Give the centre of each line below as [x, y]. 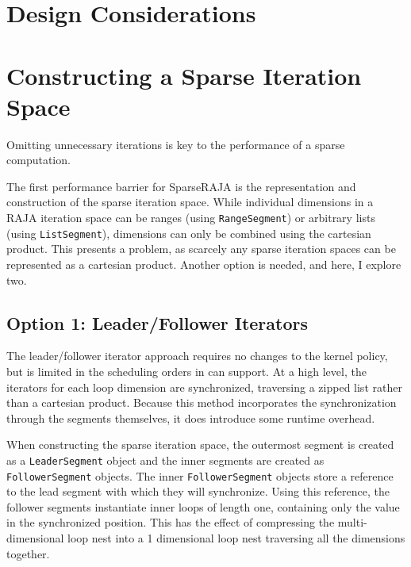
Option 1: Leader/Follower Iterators [157, 322]
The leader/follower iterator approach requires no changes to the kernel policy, [197, 356]
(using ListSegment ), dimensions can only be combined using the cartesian [189, 233]
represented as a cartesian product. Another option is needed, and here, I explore [204, 264]
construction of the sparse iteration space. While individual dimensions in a [190, 202]
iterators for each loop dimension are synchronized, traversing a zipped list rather [204, 387]
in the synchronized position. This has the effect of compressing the [171, 522]
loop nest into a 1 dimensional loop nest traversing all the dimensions [236, 538]
